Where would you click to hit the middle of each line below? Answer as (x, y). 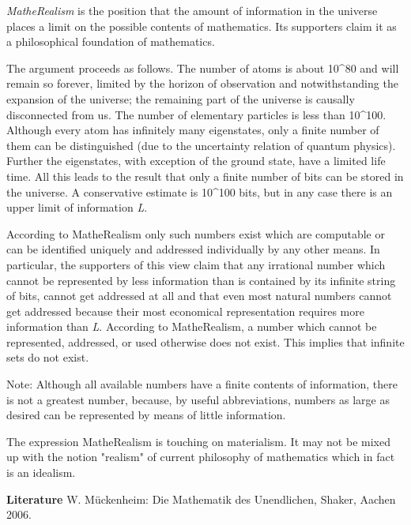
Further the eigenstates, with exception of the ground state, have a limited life (196, 161)
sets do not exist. (48, 357)
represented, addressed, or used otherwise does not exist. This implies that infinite (205, 341)
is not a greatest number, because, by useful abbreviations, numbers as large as (198, 399)
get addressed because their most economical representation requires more (185, 311)
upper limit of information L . (77, 207)
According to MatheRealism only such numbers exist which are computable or (196, 233)
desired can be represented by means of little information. (146, 415)
